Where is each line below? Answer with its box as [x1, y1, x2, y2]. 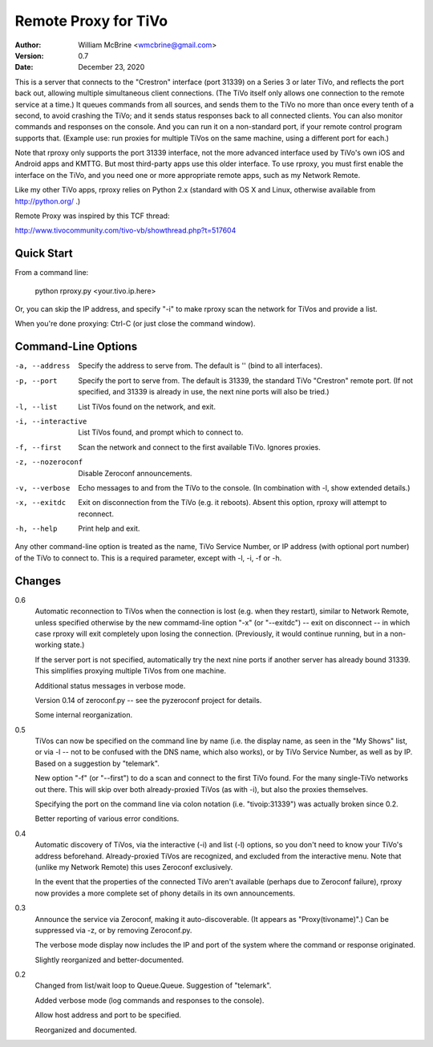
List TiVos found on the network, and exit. [78, 402, 216, 411]
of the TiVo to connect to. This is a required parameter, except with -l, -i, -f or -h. [14, 553, 282, 563]
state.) [63, 640, 85, 649]
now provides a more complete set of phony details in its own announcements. [34, 888, 296, 898]
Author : [14, 40, 42, 50]
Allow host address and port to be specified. [34, 1010, 182, 1020]
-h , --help [14, 524, 58, 533]
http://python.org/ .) [14, 196, 81, 206]
